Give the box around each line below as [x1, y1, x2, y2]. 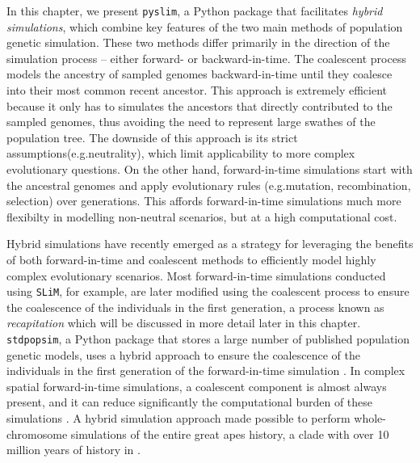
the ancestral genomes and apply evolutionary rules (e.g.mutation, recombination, [6, 176, 411, 193]
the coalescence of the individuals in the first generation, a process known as [6, 298, 384, 315]
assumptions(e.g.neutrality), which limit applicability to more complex [6, 145, 355, 162]
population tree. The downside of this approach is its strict [6, 128, 298, 145]
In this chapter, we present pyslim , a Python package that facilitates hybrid [6, 2, 383, 19]
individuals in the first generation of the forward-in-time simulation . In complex [6, 362, 405, 379]
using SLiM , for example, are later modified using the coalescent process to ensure [6, 283, 409, 300]
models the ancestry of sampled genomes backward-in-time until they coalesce [6, 65, 393, 82]
